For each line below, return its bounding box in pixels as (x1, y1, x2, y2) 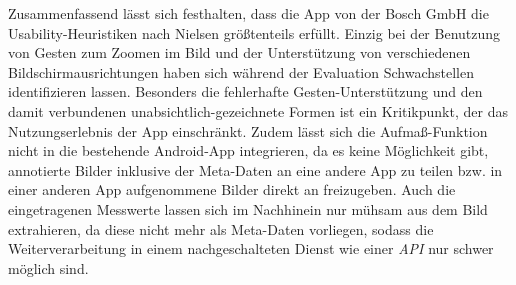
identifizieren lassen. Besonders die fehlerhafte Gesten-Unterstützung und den (8, 81, 483, 102)
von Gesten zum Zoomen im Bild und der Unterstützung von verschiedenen (8, 42, 471, 63)
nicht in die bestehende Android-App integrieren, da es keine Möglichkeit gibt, (8, 140, 489, 161)
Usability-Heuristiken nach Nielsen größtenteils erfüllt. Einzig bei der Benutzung (8, 22, 501, 43)
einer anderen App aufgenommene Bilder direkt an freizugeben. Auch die (8, 179, 456, 200)
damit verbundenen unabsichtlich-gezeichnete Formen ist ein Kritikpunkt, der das (8, 100, 508, 121)
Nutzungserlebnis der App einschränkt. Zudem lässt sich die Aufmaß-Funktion (8, 120, 488, 141)
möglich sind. (8, 257, 89, 278)
